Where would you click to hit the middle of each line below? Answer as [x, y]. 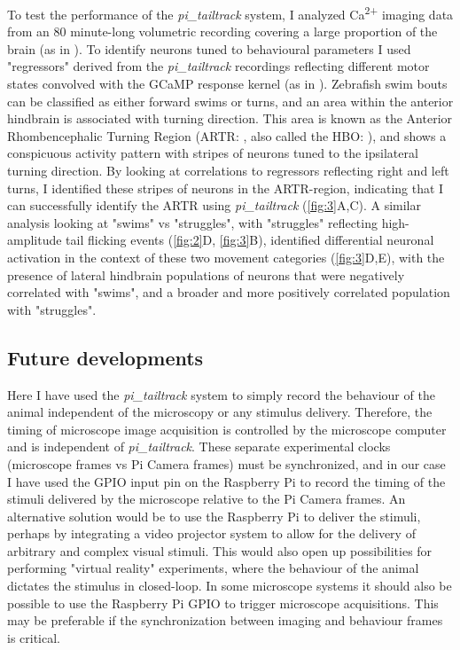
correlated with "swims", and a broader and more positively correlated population [229, 292]
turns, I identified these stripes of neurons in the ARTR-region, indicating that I [226, 188]
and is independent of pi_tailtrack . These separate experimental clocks [199, 446]
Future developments [105, 357]
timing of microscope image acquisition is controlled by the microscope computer [227, 429]
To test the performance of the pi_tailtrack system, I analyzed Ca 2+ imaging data [230, 13]
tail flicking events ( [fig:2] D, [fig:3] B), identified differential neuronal [250, 240]
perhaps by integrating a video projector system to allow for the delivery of [211, 533]
